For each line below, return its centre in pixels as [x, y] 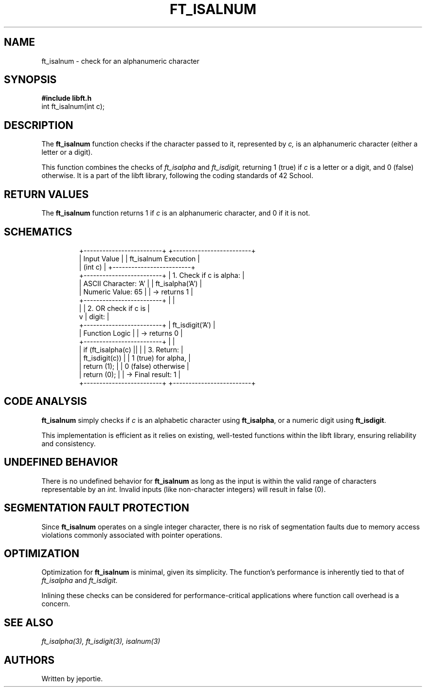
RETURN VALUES [46, 194]
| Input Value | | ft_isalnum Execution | [139, 258]
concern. [56, 604]
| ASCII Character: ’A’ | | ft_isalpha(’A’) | [141, 283]
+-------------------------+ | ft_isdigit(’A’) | [147, 325]
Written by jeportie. [72, 679]
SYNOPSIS [30, 80]
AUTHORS [29, 660]
